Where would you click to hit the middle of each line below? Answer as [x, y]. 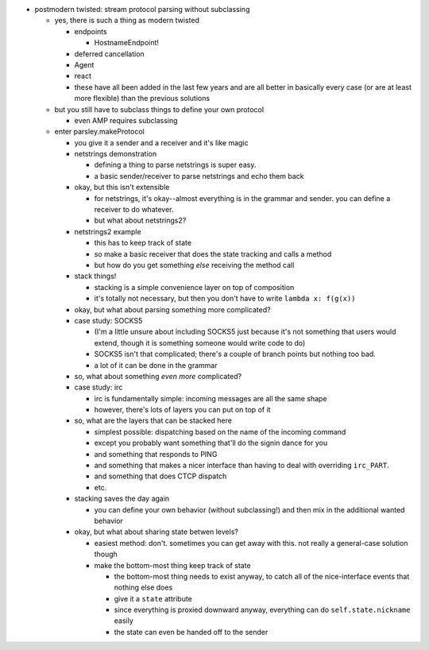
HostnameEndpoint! [126, 43]
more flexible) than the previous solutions [142, 99]
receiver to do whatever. [134, 210]
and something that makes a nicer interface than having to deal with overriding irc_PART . [242, 466]
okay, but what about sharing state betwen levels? [156, 532]
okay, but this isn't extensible [122, 188]
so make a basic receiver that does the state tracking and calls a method [213, 253]
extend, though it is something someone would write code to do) [200, 342]
